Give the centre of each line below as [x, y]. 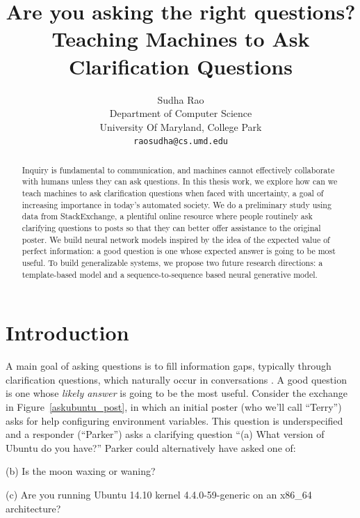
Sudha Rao [181, 99]
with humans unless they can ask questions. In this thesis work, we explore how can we [180, 181]
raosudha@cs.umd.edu [181, 142]
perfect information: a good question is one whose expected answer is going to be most [179, 251]
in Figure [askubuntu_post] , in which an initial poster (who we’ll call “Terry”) [174, 407]
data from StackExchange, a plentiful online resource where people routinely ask [167, 216]
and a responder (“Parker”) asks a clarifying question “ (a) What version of [165, 434]
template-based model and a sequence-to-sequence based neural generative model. [170, 274]
